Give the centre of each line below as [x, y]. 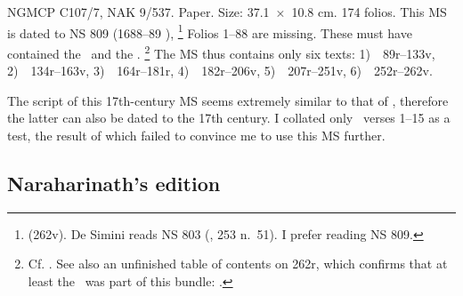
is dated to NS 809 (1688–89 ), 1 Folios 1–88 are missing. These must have [210, 31]
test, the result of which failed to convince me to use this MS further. [196, 135]
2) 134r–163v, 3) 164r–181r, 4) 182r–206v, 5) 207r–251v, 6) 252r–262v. [220, 71]
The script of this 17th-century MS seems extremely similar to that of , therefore [228, 100]
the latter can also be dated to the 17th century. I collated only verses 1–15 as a [229, 118]
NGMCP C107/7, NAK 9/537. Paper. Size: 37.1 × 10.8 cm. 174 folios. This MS [227, 12]
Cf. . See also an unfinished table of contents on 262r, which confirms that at [238, 264]
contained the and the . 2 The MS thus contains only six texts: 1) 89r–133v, [221, 52]
